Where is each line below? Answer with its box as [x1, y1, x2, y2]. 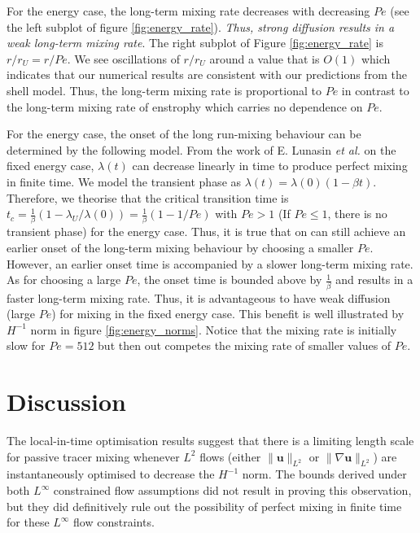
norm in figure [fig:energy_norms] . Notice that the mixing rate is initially [30, 321, 397, 338]
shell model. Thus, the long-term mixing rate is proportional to [7, 81, 322, 98]
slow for [7, 337, 46, 354]
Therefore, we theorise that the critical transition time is [7, 189, 289, 206]
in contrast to [341, 81, 409, 98]
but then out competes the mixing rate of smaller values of [98, 337, 392, 354]
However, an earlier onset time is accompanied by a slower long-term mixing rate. [7, 255, 413, 272]
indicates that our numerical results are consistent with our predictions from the [7, 66, 407, 83]
